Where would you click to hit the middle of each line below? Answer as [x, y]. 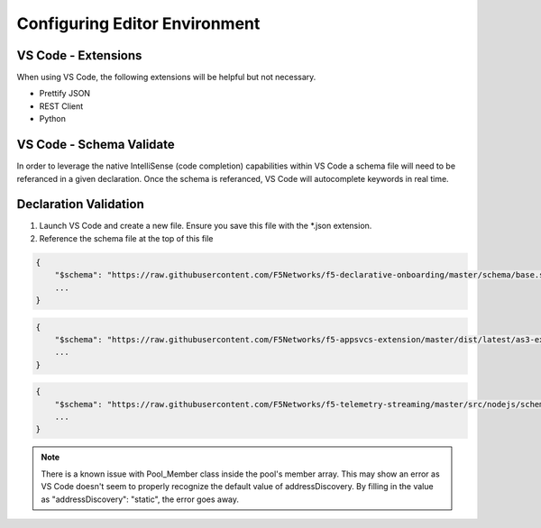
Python [53, 119]
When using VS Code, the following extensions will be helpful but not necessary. [166, 77]
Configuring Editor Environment [138, 23]
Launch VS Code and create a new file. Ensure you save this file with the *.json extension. [206, 226]
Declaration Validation [80, 204]
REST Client [61, 106]
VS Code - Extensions [79, 55]
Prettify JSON [64, 94]
